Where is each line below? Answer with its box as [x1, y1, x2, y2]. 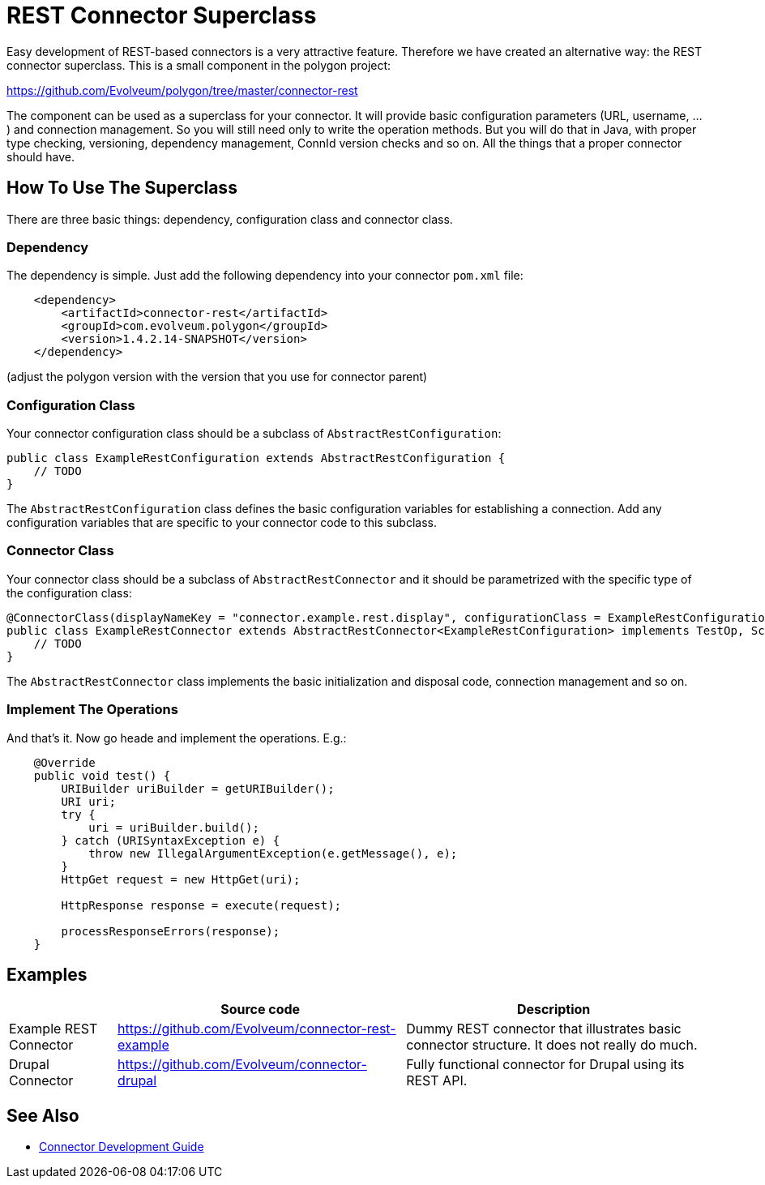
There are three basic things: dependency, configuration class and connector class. [6, 212, 453, 226]
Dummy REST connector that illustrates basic [406, 1020, 682, 1037]
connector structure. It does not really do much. [406, 1037, 698, 1054]
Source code [220, 1001, 301, 1018]
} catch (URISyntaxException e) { [61, 833, 280, 847]
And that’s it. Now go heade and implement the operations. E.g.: [6, 730, 347, 745]
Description [516, 1001, 591, 1018]
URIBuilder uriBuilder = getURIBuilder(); [61, 781, 335, 795]
